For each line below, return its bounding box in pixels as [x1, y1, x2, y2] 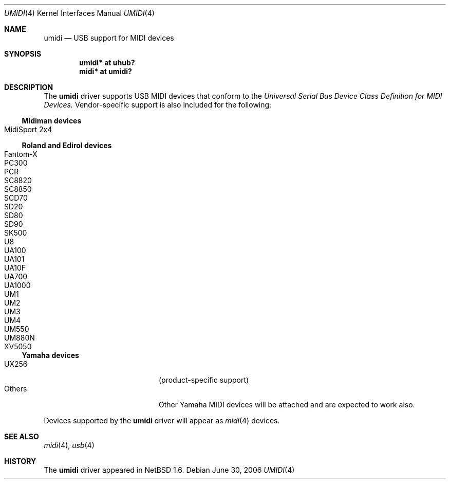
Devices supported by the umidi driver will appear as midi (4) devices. [44, 416, 280, 425]
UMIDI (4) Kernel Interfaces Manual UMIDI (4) [4, 9, 155, 17]
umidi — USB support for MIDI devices [44, 33, 174, 42]
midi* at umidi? [79, 67, 132, 76]
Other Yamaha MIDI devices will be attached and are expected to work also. [159, 400, 415, 409]
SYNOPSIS [4, 49, 42, 58]
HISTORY [4, 457, 36, 466]
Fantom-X [4, 150, 38, 158]
